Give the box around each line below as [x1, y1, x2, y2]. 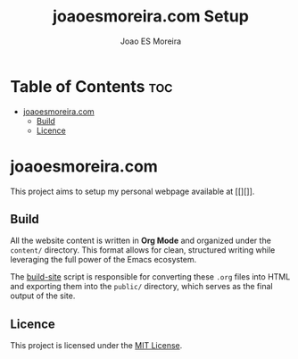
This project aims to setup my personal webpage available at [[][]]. [10, 186, 255, 196]
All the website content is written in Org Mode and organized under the [10, 235, 271, 246]
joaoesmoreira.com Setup [53, 6, 249, 27]
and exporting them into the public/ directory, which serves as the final [10, 281, 273, 292]
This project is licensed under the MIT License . [10, 340, 183, 351]
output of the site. [10, 290, 76, 301]
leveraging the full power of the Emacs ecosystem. [10, 255, 197, 265]
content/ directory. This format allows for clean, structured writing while [10, 245, 276, 255]
